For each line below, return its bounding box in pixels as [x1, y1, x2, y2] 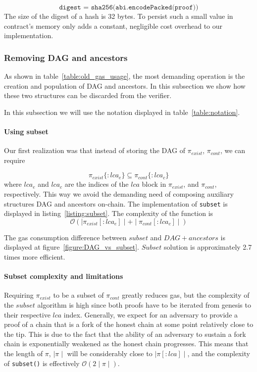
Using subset [4, 126, 49, 136]
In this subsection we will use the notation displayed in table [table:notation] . [4, 106, 240, 117]
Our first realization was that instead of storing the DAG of [4, 145, 185, 156]
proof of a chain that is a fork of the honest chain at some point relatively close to [4, 319, 254, 329]
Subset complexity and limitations [4, 271, 123, 281]
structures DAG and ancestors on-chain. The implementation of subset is [4, 198, 228, 209]
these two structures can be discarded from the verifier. [4, 90, 172, 101]
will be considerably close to [67, 348, 153, 358]
